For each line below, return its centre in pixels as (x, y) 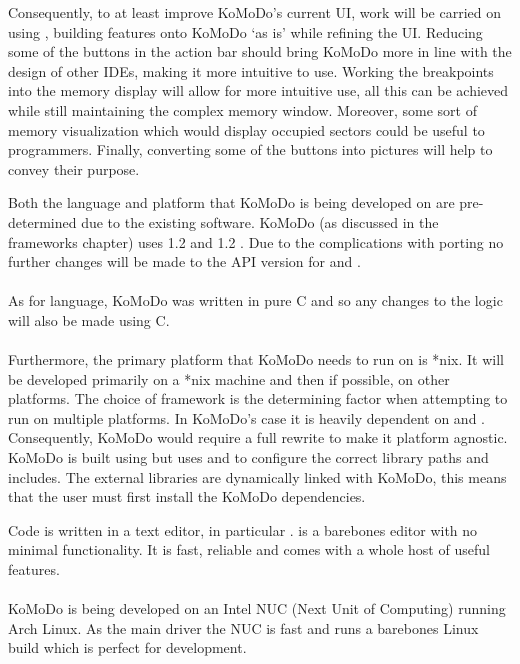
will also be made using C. (89, 319)
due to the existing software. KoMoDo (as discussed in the (260, 221)
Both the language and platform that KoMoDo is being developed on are (231, 202)
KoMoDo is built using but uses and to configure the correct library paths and (248, 457)
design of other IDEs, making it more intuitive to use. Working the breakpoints (251, 70)
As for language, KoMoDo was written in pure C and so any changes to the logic (255, 300)
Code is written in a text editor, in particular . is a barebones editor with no (243, 529)
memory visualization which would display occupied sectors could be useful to (246, 129)
